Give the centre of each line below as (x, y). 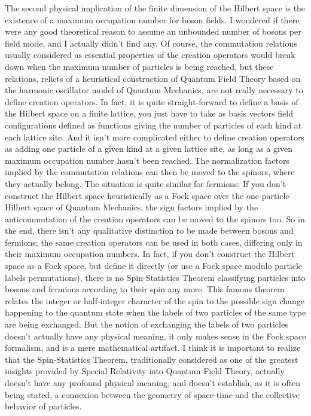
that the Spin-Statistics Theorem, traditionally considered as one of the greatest (152, 359)
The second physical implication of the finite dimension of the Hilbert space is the (155, 8)
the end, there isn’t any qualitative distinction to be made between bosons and (149, 230)
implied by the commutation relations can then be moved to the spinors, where (150, 172)
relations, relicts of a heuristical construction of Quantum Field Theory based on (153, 78)
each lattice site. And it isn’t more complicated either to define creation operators (155, 137)
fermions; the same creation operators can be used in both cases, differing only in (154, 242)
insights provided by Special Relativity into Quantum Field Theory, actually (145, 371)
